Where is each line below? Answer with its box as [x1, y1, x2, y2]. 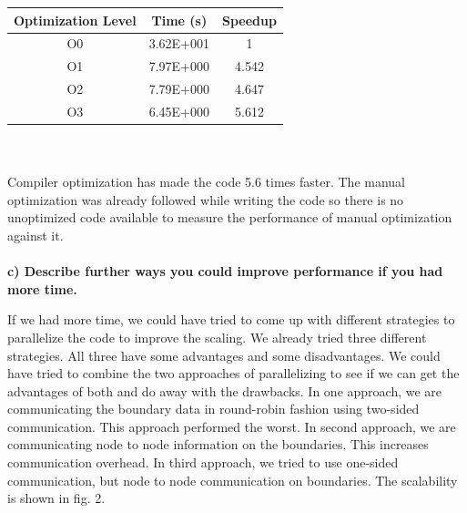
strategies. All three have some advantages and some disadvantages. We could [7, 345, 441, 364]
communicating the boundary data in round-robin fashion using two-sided [7, 399, 420, 418]
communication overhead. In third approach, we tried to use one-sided [7, 453, 399, 472]
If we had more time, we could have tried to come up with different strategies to [7, 310, 455, 329]
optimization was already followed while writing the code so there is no [7, 190, 404, 209]
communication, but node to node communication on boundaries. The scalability [7, 470, 458, 489]
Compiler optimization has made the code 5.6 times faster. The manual [7, 172, 405, 191]
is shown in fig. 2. [7, 488, 106, 508]
